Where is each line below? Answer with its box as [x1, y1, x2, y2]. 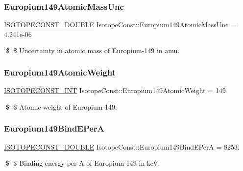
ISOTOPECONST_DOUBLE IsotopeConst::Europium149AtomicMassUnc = [4, 19, 236, 30]
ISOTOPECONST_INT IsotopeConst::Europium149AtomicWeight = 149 [4, 85, 226, 95]
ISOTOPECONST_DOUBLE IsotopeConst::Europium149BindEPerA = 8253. [4, 141, 240, 152]
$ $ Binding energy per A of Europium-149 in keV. [5, 158, 160, 168]
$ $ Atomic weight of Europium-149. [5, 101, 117, 112]
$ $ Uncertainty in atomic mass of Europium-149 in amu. [5, 45, 180, 56]
